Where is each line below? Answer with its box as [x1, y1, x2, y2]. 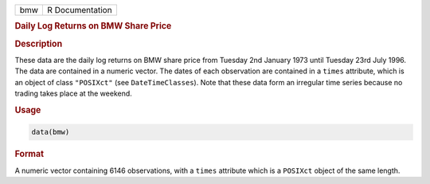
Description [14, 38, 63, 49]
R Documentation [47, 5, 112, 15]
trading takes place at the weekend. [14, 88, 133, 99]
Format [14, 148, 44, 159]
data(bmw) [31, 127, 70, 137]
